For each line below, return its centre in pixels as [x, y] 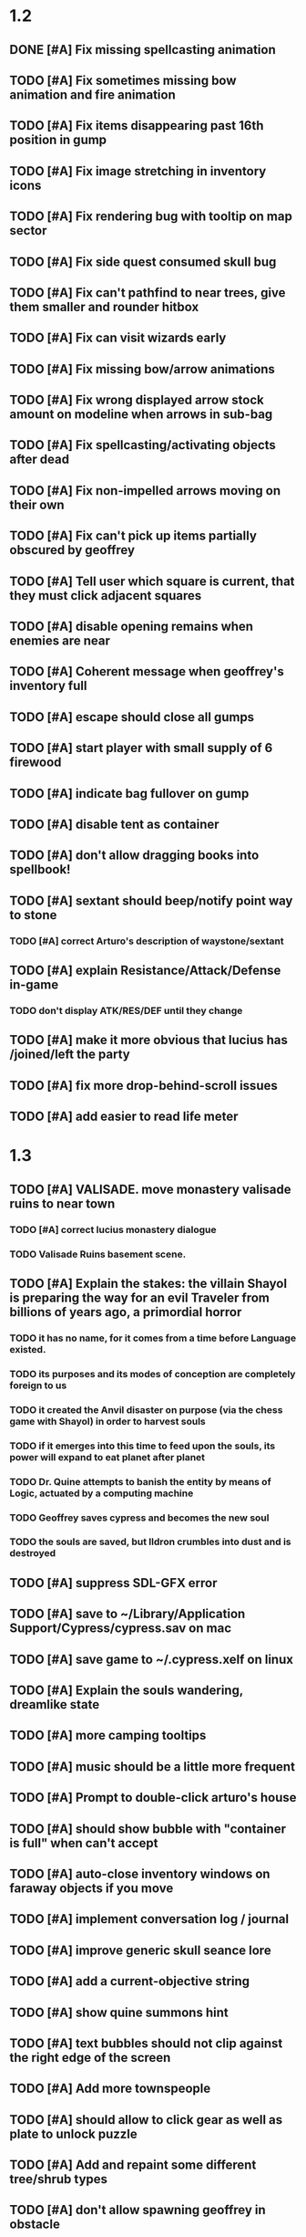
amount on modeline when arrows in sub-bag [141, 415]
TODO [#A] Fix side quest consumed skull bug [143, 261]
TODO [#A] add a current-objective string [130, 1981]
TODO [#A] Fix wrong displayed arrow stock [137, 400]
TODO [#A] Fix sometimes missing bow [123, 80]
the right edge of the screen [90, 2058]
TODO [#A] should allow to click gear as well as [146, 2120]
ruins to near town [62, 1203]
